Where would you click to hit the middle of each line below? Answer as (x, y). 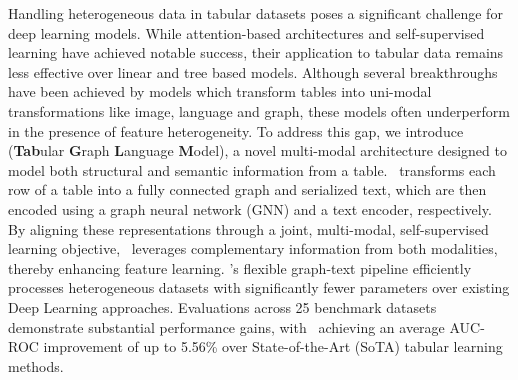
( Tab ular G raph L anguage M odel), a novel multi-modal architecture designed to (257, 150)
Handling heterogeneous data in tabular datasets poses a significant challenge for (255, 13)
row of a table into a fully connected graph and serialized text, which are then (247, 189)
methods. (36, 365)
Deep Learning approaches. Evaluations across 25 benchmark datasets (222, 306)
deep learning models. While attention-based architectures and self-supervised (246, 32)
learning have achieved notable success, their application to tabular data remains (256, 52)
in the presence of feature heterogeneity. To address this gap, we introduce (236, 130)
